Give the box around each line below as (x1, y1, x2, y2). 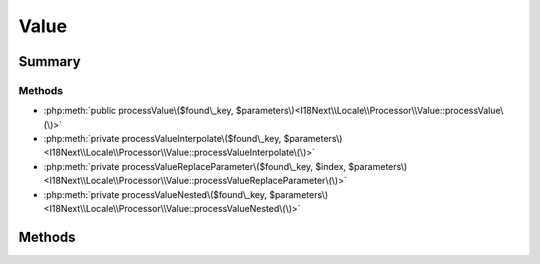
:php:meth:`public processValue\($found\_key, (43, 105, 234, 117)
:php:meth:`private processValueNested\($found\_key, (43, 188, 267, 200)
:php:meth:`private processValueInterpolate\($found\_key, (43, 133, 282, 145)
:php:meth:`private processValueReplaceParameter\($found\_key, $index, (43, 160, 347, 172)
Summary (18, 53, 81, 70)
